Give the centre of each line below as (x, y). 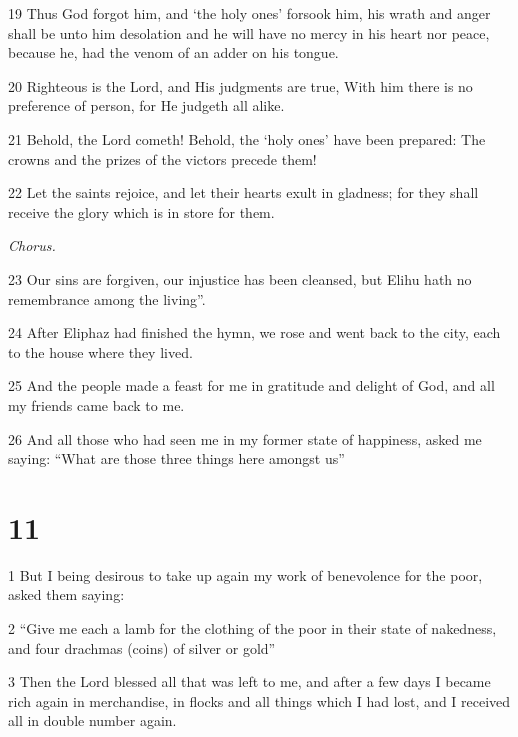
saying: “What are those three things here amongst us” (176, 458)
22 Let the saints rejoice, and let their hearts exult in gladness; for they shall (243, 192)
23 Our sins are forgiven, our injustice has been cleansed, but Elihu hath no (240, 278)
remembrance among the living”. (107, 298)
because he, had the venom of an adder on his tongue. (173, 52)
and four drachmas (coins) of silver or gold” (142, 647)
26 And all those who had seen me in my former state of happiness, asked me (245, 438)
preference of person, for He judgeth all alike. (146, 105)
